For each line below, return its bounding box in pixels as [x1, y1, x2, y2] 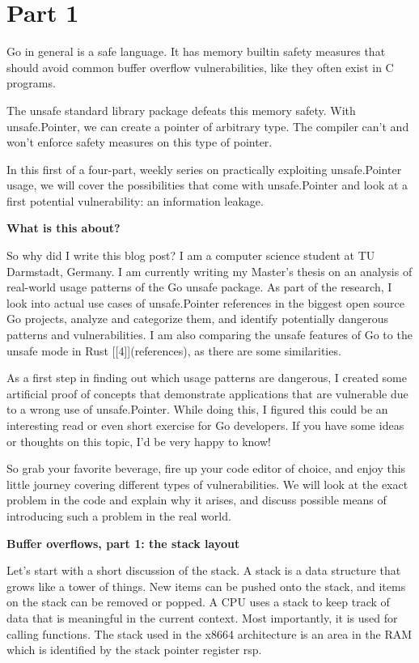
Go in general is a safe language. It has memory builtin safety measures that [6, 43, 386, 60]
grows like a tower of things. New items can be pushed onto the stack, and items [6, 577, 406, 594]
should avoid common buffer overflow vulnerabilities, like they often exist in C [6, 58, 394, 75]
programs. [6, 74, 56, 91]
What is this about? [6, 219, 121, 236]
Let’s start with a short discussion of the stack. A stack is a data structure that [6, 562, 401, 579]
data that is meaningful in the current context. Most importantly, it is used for [6, 609, 398, 626]
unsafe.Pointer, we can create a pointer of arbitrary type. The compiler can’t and [6, 117, 409, 134]
